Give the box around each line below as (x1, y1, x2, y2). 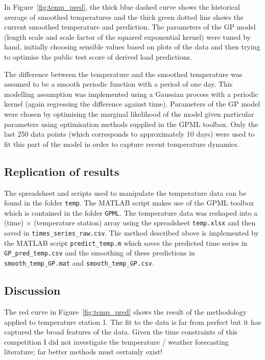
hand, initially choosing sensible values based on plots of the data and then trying (4, 41, 260, 52)
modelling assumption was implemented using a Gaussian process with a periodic (4, 88, 258, 99)
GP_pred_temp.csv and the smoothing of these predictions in (4, 247, 195, 258)
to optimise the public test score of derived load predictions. (4, 51, 192, 62)
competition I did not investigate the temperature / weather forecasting (4, 336, 229, 347)
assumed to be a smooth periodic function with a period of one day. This (4, 79, 233, 89)
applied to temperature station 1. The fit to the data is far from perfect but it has (4, 316, 261, 327)
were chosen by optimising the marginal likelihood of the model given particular (4, 108, 254, 119)
